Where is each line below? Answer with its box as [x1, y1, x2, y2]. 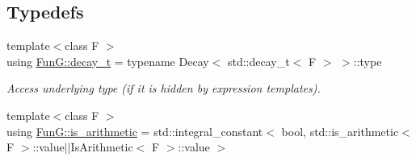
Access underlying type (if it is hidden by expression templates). [6, 80, 321, 97]
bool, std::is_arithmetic [281, 122, 399, 139]
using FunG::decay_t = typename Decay [6, 52, 209, 69]
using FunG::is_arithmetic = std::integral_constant [6, 122, 263, 139]
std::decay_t [227, 52, 290, 69]
